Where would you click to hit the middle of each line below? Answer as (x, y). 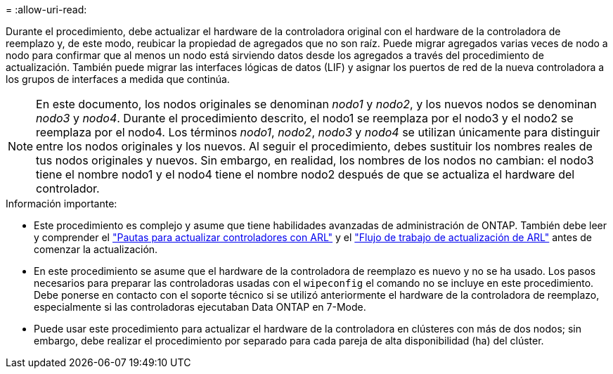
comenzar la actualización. (96, 249)
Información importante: (62, 204)
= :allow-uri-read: (46, 9)
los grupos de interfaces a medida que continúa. (118, 79)
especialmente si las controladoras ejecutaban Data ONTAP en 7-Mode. (200, 307)
